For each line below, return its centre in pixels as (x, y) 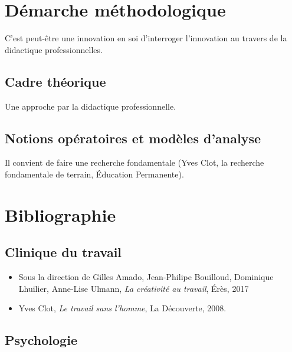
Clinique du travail (63, 252)
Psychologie (41, 340)
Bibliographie (60, 214)
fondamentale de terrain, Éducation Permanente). (94, 174)
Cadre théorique (55, 81)
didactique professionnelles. (54, 49)
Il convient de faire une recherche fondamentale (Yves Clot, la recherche (134, 162)
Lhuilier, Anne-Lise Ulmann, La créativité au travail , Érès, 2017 (134, 288)
